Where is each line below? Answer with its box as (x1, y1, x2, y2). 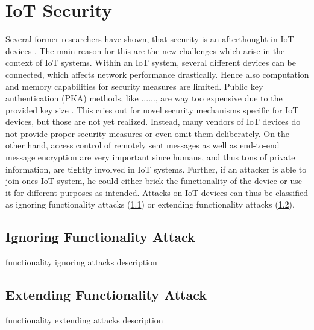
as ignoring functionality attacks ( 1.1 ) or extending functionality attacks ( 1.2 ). (5, 198, 295, 211)
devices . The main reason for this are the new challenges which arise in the (5, 44, 285, 57)
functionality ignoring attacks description (5, 256, 157, 268)
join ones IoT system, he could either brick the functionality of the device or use (5, 174, 302, 187)
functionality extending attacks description (5, 314, 163, 326)
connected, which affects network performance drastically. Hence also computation (5, 68, 309, 80)
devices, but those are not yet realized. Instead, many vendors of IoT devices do (5, 115, 301, 128)
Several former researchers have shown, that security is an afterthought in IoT (5, 33, 294, 45)
